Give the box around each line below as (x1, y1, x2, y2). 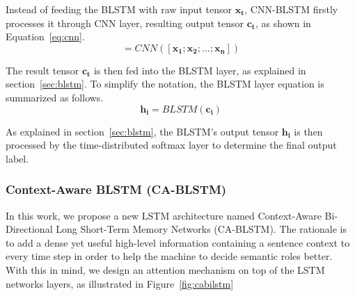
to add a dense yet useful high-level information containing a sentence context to (6, 235, 350, 249)
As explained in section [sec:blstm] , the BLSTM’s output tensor (6, 124, 279, 138)
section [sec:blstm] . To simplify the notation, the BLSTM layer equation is (6, 76, 324, 91)
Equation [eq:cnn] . (6, 29, 85, 44)
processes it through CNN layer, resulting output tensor (6, 15, 244, 30)
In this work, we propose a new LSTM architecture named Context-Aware (6, 208, 322, 222)
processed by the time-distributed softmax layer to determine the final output (6, 138, 337, 152)
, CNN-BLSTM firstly (244, 2, 338, 16)
